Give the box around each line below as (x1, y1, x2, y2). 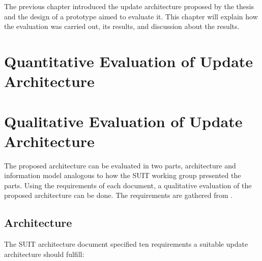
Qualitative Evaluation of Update (4, 110, 243, 131)
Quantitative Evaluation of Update (4, 50, 253, 71)
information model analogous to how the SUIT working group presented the (4, 170, 241, 181)
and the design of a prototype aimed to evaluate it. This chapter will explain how (4, 11, 258, 21)
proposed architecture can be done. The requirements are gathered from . (4, 190, 233, 200)
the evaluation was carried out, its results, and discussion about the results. (4, 21, 240, 32)
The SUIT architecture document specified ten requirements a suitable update (4, 239, 248, 249)
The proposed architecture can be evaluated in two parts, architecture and (4, 160, 236, 170)
